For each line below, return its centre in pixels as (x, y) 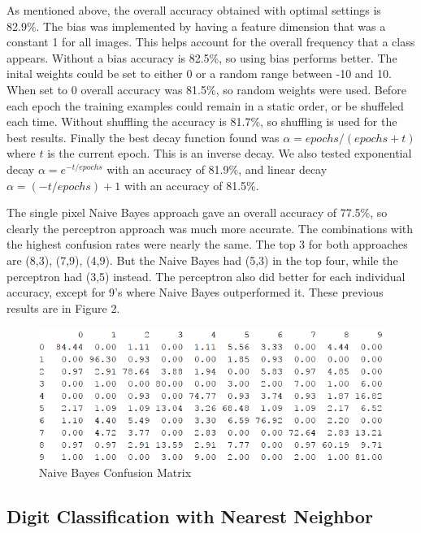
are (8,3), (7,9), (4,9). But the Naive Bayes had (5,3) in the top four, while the (202, 260)
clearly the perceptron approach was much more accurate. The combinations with (210, 228)
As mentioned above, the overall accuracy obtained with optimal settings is (194, 10)
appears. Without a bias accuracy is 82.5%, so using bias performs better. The (202, 57)
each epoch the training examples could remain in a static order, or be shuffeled (205, 105)
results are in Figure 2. (63, 308)
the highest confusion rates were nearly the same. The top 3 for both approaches (207, 244)
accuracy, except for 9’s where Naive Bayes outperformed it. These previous (195, 292)
